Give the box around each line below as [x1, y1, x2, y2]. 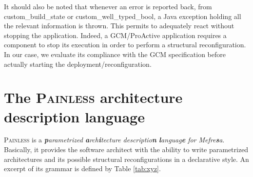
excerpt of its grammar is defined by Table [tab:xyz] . [4, 163, 161, 174]
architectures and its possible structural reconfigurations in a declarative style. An [4, 154, 249, 164]
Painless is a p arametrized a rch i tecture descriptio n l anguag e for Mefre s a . [4, 135, 225, 145]
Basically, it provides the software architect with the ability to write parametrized [4, 144, 249, 155]
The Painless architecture [4, 87, 183, 107]
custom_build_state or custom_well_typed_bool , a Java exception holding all [4, 11, 241, 21]
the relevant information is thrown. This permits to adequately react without [4, 20, 234, 31]
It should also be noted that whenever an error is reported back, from [4, 1, 212, 11]
